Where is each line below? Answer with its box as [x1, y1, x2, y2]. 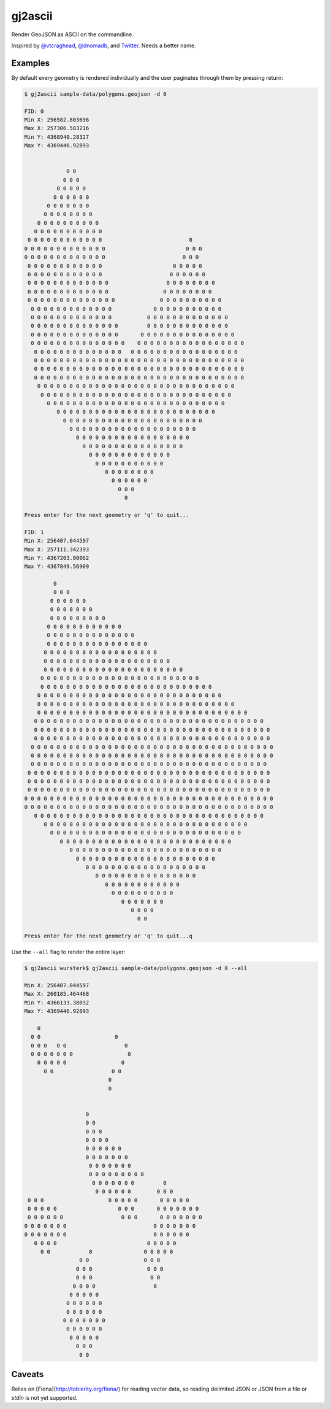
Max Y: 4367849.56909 [24, 563, 89, 570]
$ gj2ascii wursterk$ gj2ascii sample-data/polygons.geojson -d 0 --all [24, 965, 248, 972]
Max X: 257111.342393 [24, 546, 89, 553]
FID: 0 [24, 107, 44, 115]
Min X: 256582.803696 [24, 117, 89, 123]
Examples [11, 58, 50, 68]
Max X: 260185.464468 [24, 990, 89, 998]
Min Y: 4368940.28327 [24, 133, 89, 141]
